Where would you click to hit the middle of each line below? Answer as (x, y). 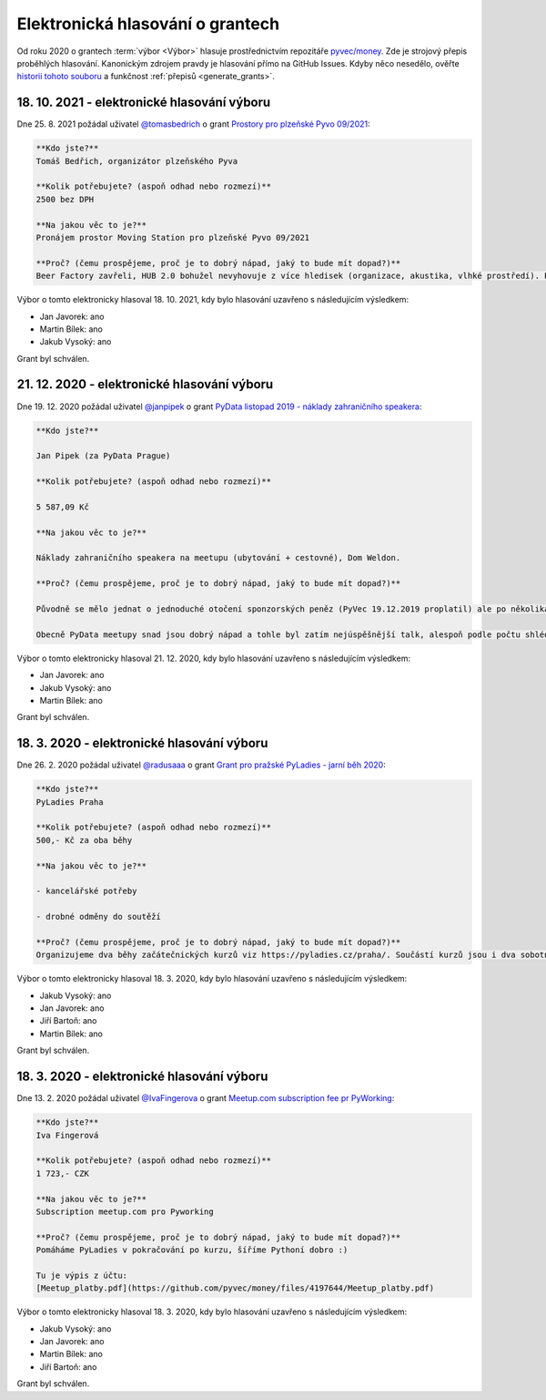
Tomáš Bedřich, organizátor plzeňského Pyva (137, 161)
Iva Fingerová (67, 1135)
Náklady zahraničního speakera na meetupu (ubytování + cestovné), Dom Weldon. (218, 558)
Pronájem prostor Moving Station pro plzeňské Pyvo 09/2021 (173, 237)
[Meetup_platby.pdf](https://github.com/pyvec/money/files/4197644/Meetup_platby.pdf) (235, 1288)
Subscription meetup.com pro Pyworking (125, 1211)
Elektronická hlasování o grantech (148, 24)
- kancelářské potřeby (86, 891)
